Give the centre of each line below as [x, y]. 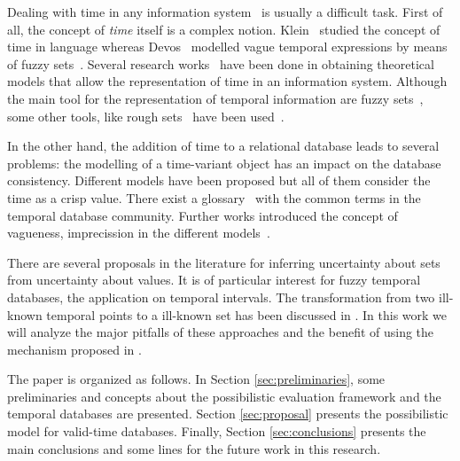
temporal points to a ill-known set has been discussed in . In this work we [247, 314]
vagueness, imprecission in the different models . [139, 233]
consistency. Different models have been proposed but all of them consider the [219, 180]
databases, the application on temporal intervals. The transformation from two [221, 297]
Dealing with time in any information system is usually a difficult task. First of [225, 12]
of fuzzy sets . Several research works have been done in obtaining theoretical [221, 63]
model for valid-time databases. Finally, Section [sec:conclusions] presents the [217, 431]
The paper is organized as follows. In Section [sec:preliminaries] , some [196, 379]
